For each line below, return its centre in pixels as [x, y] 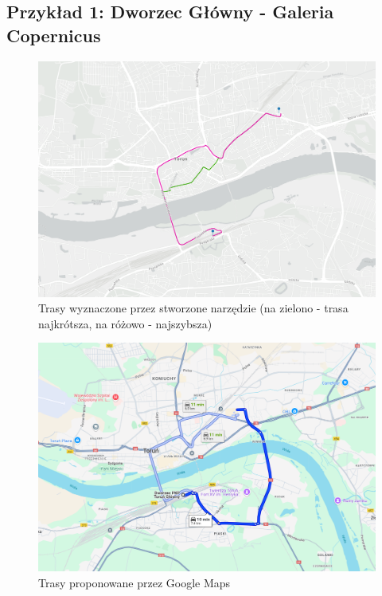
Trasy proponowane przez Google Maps [134, 582]
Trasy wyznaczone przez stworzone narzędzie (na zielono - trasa [193, 308]
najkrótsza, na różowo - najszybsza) [125, 323]
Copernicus [54, 35]
